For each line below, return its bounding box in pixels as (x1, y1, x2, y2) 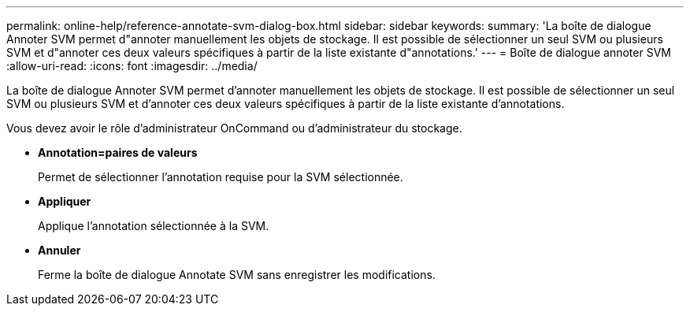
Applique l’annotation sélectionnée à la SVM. (38, 219, 269, 232)
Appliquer (38, 195, 91, 208)
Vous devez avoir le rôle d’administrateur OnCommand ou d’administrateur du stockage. (6, 121, 462, 135)
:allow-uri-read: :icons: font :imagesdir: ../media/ (6, 59, 258, 72)
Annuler (38, 243, 81, 257)
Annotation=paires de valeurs (38, 146, 198, 159)
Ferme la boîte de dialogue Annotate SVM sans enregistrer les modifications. (38, 268, 436, 281)
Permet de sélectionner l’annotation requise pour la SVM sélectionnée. (38, 170, 403, 184)
